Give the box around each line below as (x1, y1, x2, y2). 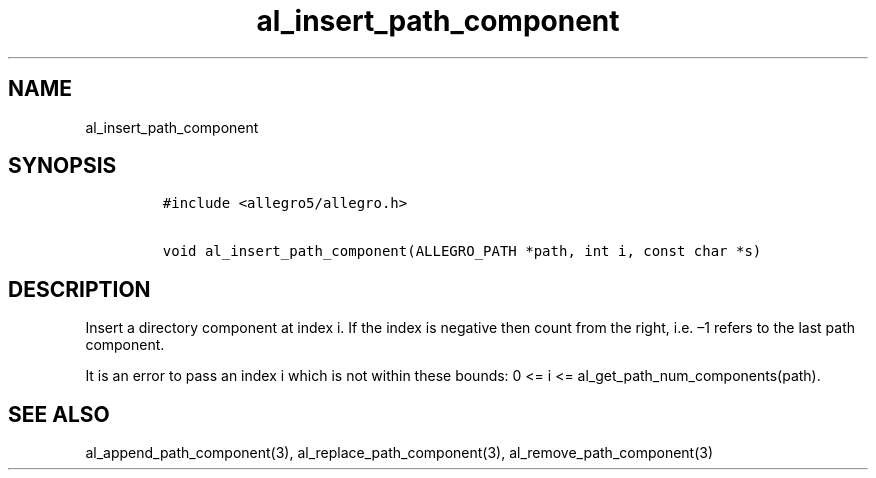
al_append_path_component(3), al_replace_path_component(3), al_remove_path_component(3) (85, 444, 714, 462)
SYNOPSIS (8, 153, 117, 179)
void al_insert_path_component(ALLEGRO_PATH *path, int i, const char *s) (162, 243, 762, 260)
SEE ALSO (8, 401, 110, 427)
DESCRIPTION (8, 276, 151, 302)
